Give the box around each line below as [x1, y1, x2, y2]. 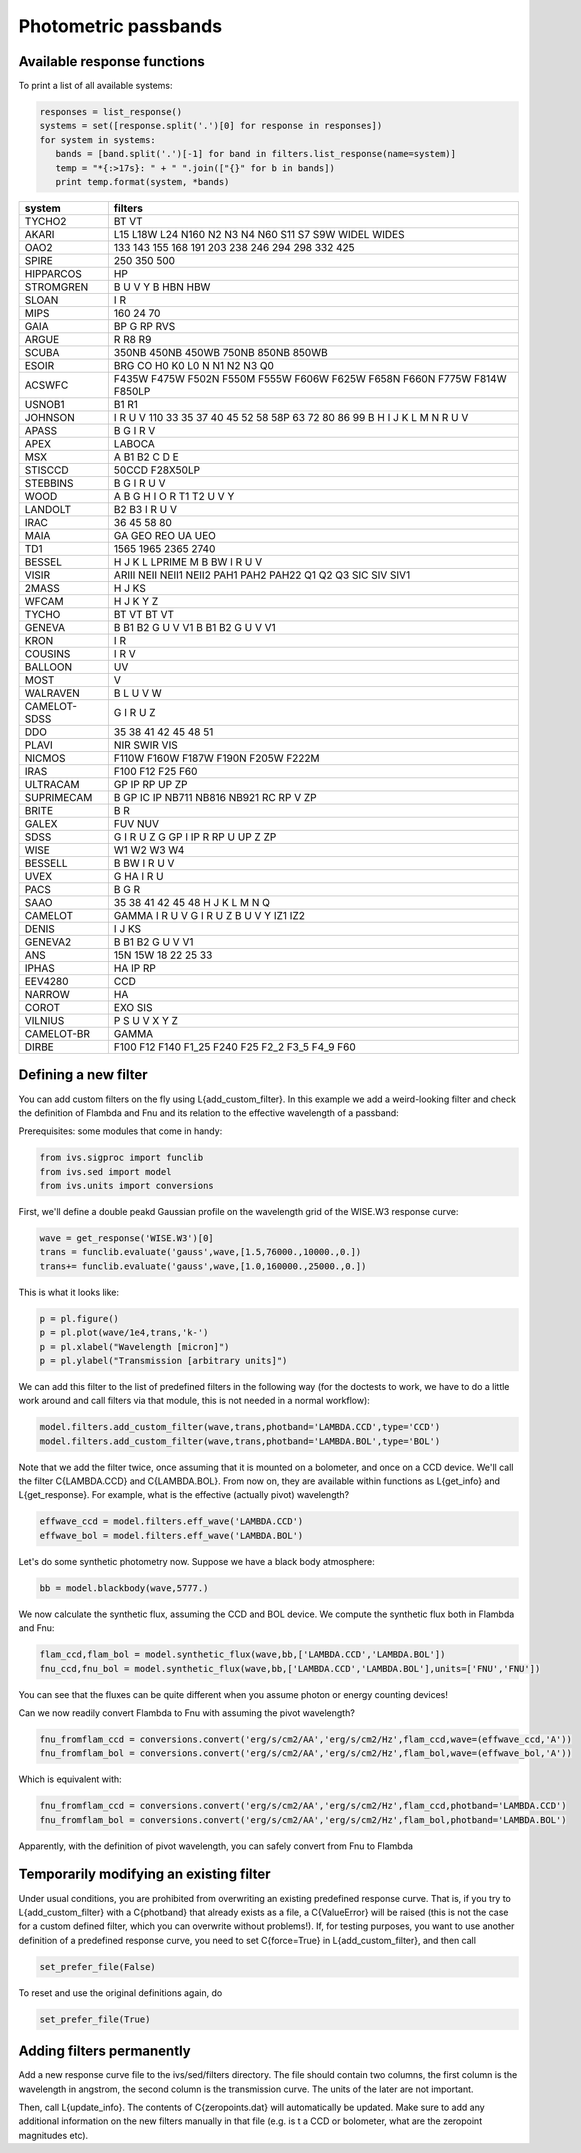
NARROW [24, 987, 70, 1001]
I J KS [113, 921, 142, 935]
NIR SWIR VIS [113, 738, 179, 752]
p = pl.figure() [39, 1313, 120, 1324]
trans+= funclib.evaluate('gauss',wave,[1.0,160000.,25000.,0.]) [39, 1260, 367, 1272]
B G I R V [113, 423, 156, 437]
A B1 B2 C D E [113, 450, 179, 464]
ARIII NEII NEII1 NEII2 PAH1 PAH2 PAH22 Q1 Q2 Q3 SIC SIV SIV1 [113, 568, 411, 582]
